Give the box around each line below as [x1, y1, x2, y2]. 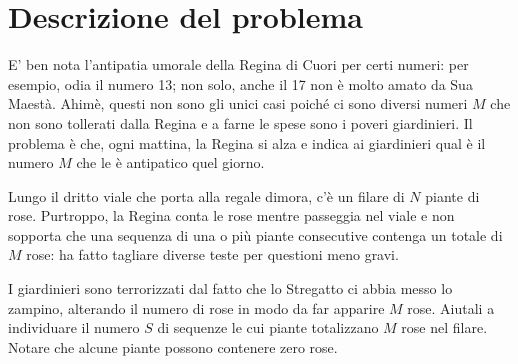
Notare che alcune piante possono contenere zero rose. [8, 336, 338, 357]
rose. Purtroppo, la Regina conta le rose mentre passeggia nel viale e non [8, 205, 455, 226]
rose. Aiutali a [407, 297, 495, 318]
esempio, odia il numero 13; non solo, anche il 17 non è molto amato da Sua [8, 73, 473, 94]
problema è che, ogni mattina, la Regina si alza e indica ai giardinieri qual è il [8, 132, 486, 153]
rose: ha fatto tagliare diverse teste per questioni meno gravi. [26, 244, 399, 265]
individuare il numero [8, 317, 140, 338]
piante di [425, 185, 480, 206]
